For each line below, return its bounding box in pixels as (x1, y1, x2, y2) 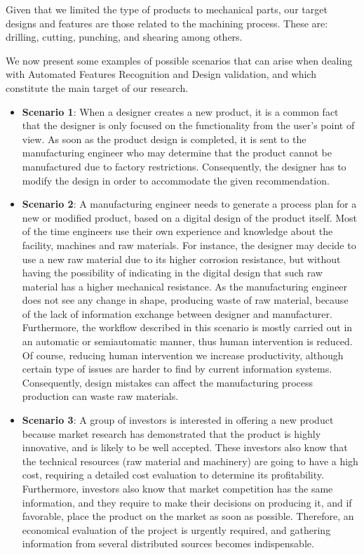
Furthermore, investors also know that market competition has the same (22, 481, 333, 495)
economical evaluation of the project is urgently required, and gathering (22, 522, 331, 537)
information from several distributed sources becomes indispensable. (22, 536, 314, 551)
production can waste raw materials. (22, 389, 179, 403)
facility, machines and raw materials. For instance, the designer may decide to (22, 237, 356, 252)
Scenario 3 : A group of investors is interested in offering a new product (22, 413, 334, 427)
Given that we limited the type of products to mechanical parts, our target (6, 2, 328, 16)
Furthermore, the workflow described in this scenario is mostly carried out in (22, 320, 353, 335)
